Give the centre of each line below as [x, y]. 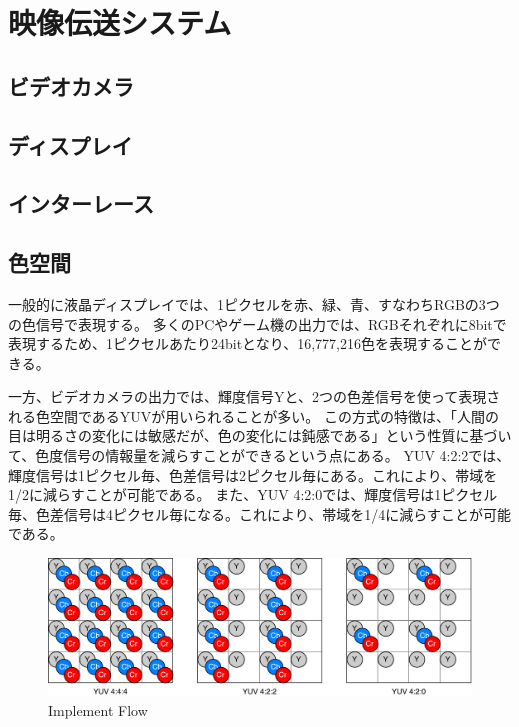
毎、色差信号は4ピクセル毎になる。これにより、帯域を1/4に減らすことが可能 [259, 513]
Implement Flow [98, 709]
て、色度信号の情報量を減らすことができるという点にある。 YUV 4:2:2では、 [259, 455]
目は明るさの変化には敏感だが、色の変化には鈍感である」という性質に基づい [260, 435]
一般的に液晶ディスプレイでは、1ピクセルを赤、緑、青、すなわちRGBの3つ [254, 303]
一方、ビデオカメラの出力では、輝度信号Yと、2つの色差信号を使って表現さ [254, 396]
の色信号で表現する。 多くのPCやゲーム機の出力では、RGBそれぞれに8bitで [257, 323]
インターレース [81, 203]
